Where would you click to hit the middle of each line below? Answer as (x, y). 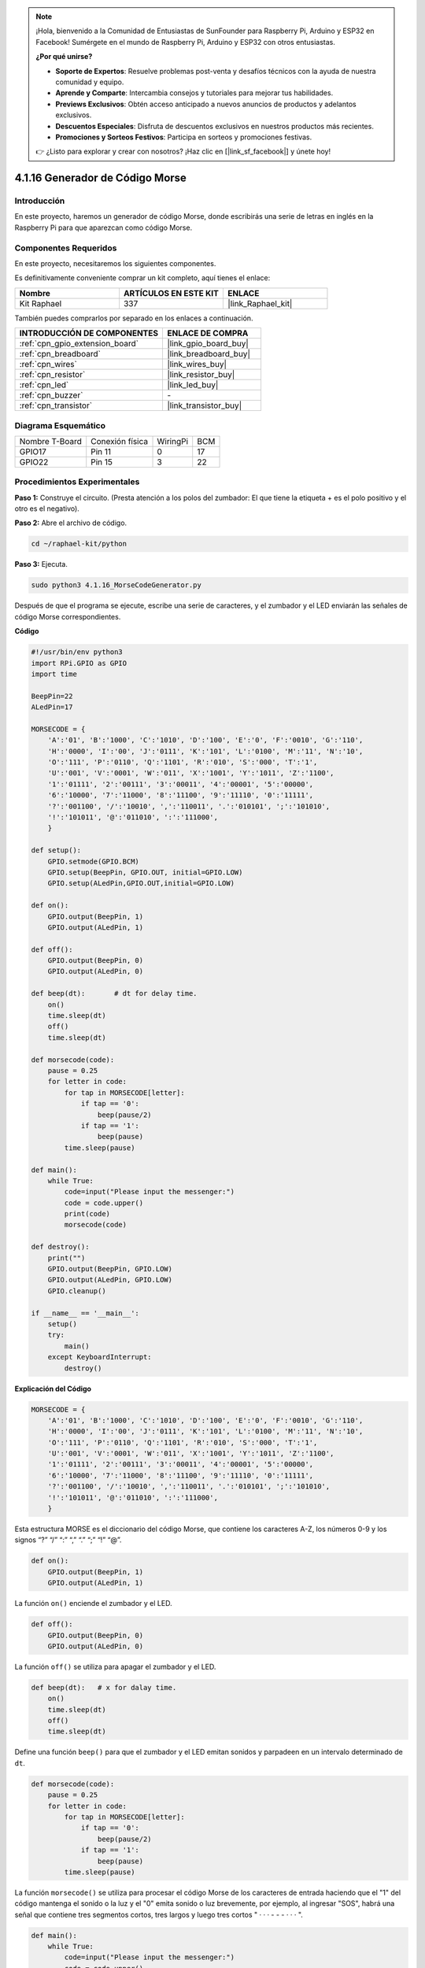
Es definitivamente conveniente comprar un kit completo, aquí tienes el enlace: (142, 278)
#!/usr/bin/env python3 (77, 652)
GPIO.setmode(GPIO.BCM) (93, 861)
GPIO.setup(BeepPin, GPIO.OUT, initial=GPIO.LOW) (145, 872)
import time (54, 674)
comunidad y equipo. (90, 82)
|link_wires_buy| (197, 364)
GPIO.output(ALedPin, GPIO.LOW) (110, 1280)
